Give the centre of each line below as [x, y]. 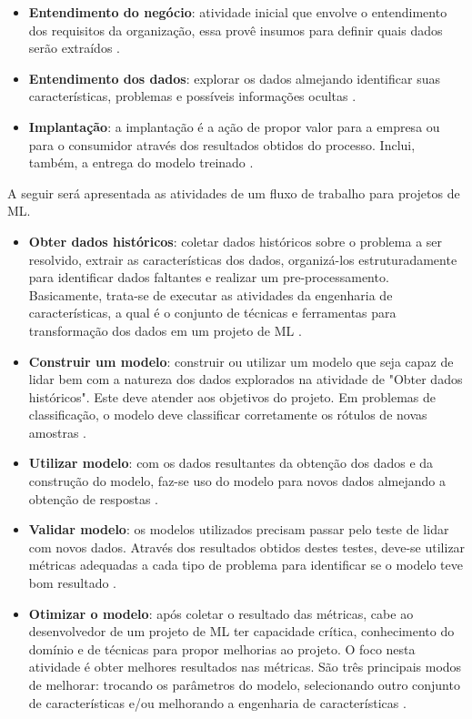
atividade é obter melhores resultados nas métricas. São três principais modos [245, 667]
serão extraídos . [74, 48]
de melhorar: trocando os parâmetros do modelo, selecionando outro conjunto [244, 684]
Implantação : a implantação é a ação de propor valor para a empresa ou [234, 126]
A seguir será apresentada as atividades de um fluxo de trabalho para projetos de [234, 192]
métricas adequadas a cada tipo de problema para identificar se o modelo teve [246, 565]
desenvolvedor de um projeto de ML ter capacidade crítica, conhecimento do [241, 631]
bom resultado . [72, 583]
